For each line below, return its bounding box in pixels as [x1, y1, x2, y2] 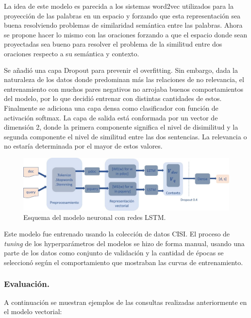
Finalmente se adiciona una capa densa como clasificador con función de [4, 102, 218, 113]
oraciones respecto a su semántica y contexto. [4, 48, 139, 58]
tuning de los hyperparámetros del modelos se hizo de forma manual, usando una [4, 238, 245, 248]
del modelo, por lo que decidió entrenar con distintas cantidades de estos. [4, 93, 222, 103]
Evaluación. [4, 278, 50, 290]
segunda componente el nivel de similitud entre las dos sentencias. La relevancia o [4, 131, 247, 141]
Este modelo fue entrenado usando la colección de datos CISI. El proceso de [4, 228, 230, 238]
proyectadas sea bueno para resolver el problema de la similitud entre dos [4, 39, 222, 49]
